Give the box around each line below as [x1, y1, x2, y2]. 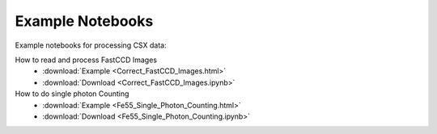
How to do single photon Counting [15, 89, 129, 98]
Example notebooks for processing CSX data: [15, 40, 167, 50]
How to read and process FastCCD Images [15, 55, 158, 65]
